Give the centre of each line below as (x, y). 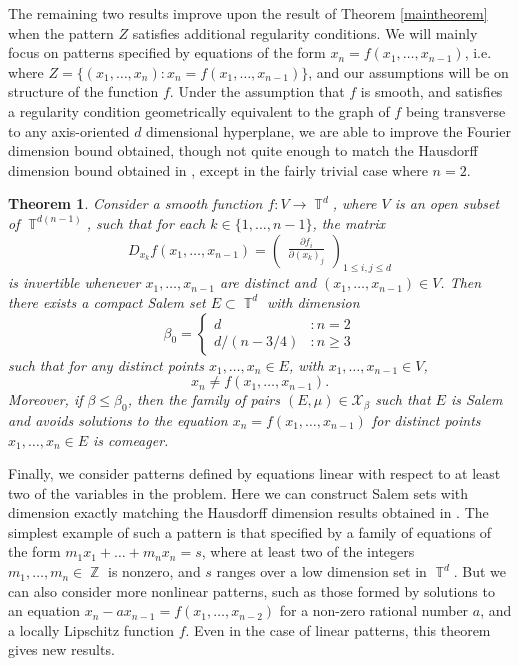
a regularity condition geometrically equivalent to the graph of (199, 110)
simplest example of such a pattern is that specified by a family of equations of (250, 531)
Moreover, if (45, 399)
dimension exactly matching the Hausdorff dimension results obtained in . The (248, 512)
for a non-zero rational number (374, 610)
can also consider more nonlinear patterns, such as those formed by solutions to (251, 590)
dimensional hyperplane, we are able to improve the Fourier (328, 130)
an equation (44, 610)
